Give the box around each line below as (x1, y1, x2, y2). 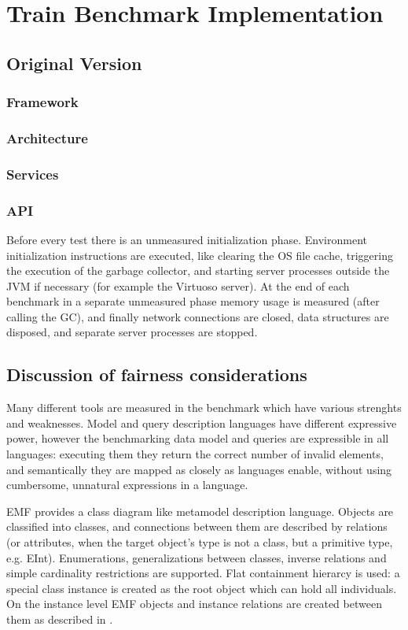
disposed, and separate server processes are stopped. (6, 324, 258, 340)
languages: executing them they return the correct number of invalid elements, (6, 446, 384, 462)
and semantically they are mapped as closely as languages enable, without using (6, 461, 392, 477)
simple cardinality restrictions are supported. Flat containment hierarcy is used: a (6, 565, 400, 581)
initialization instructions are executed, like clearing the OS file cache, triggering (6, 246, 393, 263)
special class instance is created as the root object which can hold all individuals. (6, 580, 397, 596)
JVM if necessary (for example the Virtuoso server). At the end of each (6, 277, 350, 294)
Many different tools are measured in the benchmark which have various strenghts (6, 399, 402, 416)
